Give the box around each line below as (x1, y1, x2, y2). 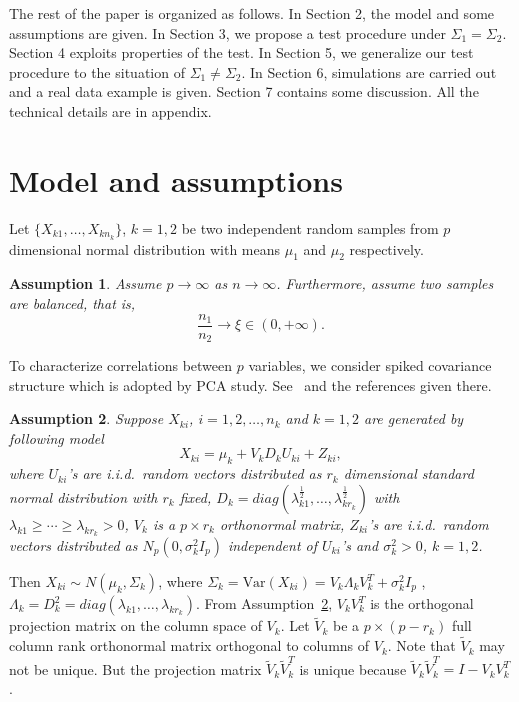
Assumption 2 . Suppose (9, 408, 164, 429)
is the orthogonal (370, 593, 474, 614)
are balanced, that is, (9, 292, 136, 313)
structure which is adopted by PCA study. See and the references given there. (9, 374, 492, 395)
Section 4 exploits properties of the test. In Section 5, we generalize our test (9, 42, 474, 63)
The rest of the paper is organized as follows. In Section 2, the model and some (9, 3, 495, 23)
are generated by (364, 408, 464, 429)
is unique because (299, 658, 407, 679)
